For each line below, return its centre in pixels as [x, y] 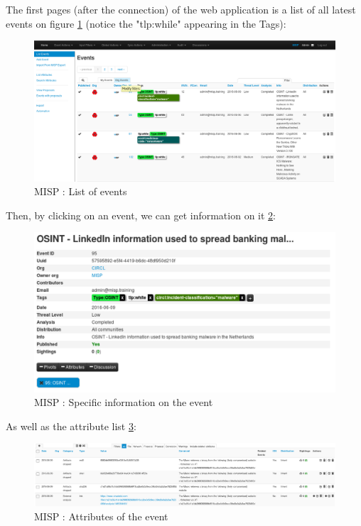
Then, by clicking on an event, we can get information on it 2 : [141, 215]
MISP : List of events [81, 191]
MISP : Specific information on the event [124, 402]
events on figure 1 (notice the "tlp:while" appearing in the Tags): [146, 23]
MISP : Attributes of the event [101, 516]
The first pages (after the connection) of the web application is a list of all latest [181, 9]
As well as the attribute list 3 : [71, 426]
